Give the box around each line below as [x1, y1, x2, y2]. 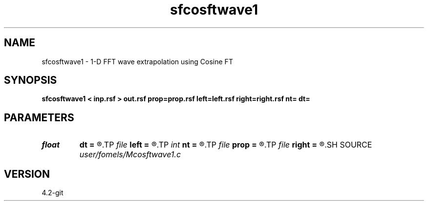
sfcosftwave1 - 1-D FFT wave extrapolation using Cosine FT [42, 57, 233, 66]
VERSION [4, 168, 50, 180]
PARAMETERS [4, 111, 74, 124]
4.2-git [42, 188, 64, 197]
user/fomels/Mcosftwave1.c [79, 149, 181, 160]
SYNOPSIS [4, 74, 57, 87]
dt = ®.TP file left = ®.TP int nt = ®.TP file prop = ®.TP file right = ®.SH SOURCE [79, 140, 372, 150]
